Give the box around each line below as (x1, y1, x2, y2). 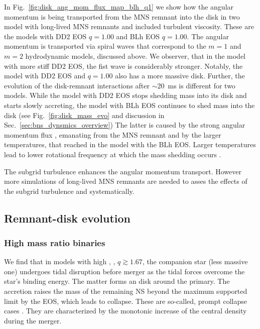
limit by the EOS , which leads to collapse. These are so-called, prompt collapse (4, 295, 247, 306)
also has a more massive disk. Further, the (115, 70, 245, 81)
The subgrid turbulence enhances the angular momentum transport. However (4, 166, 241, 176)
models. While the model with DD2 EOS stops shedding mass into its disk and (4, 90, 247, 100)
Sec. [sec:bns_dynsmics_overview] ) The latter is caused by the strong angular (4, 120, 245, 130)
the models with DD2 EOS (4, 31, 87, 41)
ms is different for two (168, 80, 235, 90)
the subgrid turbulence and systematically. (4, 185, 135, 196)
